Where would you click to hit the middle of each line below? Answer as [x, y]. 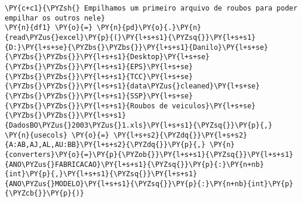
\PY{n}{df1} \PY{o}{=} [49, 28]
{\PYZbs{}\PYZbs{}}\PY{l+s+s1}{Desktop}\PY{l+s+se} [107, 57]
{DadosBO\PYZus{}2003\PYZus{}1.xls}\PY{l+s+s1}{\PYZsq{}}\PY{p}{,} [139, 125]
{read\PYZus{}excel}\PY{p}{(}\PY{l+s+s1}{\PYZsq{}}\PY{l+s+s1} [130, 37]
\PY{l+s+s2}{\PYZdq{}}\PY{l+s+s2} [180, 135]
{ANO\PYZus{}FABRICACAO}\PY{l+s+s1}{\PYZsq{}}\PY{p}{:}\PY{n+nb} [134, 164]
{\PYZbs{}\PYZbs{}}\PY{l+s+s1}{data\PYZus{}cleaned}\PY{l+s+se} [132, 86]
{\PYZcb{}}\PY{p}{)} [45, 194]
